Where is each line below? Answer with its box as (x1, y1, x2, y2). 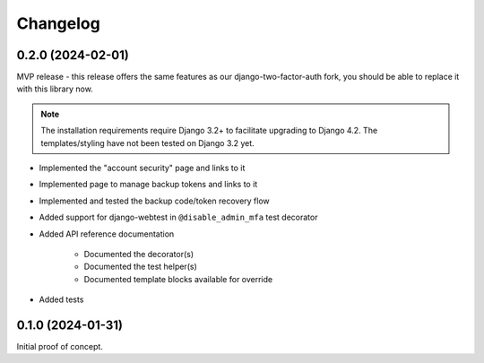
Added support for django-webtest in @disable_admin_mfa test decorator (39, 212, 318, 223)
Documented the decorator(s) (83, 248, 194, 259)
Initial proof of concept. (16, 341, 103, 352)
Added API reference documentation (39, 229, 175, 239)
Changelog (16, 13, 100, 33)
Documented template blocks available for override (83, 273, 273, 284)
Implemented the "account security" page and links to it (39, 162, 246, 174)
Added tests (39, 294, 84, 305)
